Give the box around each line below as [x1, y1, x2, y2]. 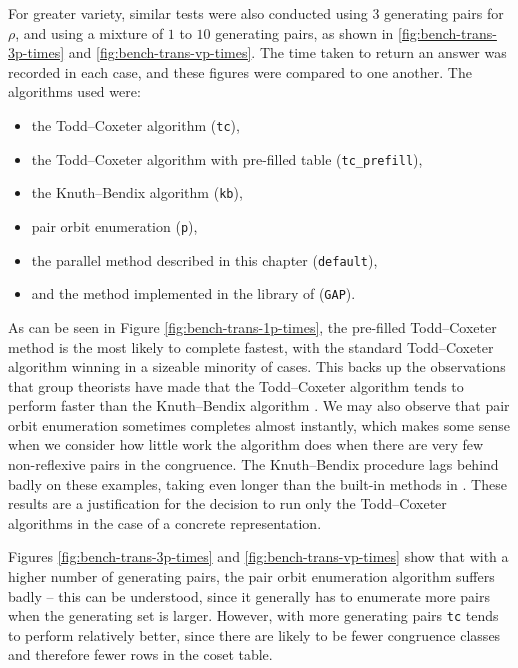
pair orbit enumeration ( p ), [31, 215, 198, 236]
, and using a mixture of [15, 22, 164, 43]
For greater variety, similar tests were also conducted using [8, 3, 368, 23]
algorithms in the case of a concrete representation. [8, 512, 322, 533]
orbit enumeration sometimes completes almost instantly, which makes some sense [8, 414, 510, 435]
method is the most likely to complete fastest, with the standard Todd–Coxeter [8, 336, 494, 357]
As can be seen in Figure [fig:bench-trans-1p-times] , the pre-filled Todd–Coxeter [8, 316, 497, 337]
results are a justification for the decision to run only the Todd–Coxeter [8, 493, 447, 514]
